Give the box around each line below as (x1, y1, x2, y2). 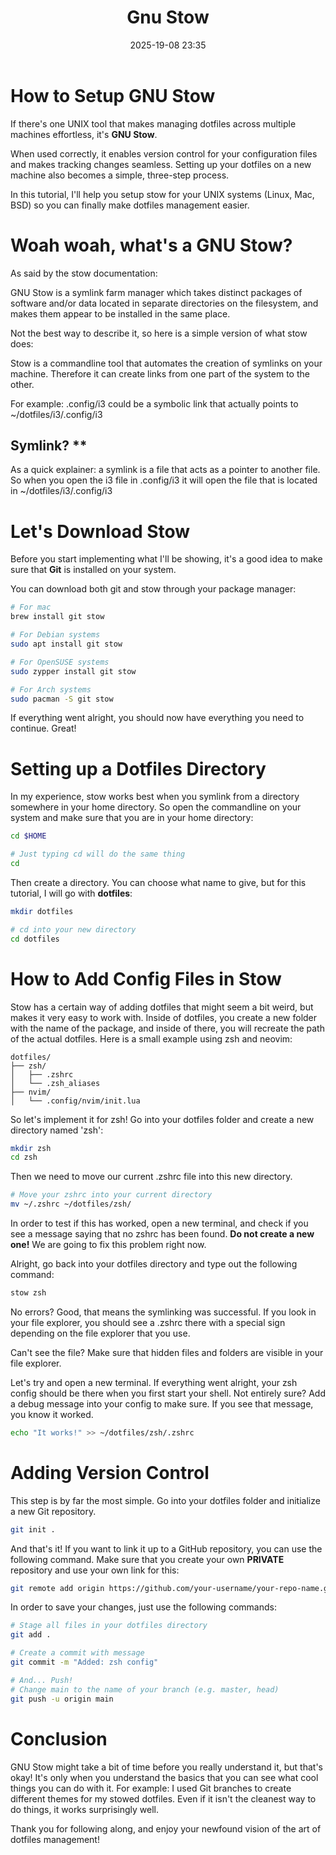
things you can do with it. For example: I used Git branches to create (10, 1782, 292, 1794)
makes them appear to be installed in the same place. (10, 307, 231, 320)
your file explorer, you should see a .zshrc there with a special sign (10, 1316, 286, 1328)
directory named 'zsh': (10, 1124, 104, 1136)
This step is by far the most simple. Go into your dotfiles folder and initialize (10, 1494, 321, 1506)
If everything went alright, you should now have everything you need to (10, 712, 305, 724)
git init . (10, 1524, 56, 1535)
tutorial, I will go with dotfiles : (10, 887, 133, 899)
